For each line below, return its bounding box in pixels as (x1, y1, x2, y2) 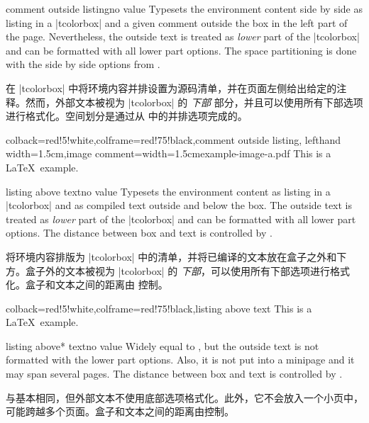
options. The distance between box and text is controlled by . (6, 225, 272, 240)
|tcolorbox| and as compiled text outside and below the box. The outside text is (6, 198, 353, 213)
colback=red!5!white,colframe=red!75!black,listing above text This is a (6, 300, 312, 315)
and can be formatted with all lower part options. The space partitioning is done (6, 43, 357, 57)
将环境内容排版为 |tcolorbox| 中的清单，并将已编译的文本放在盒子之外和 (6, 249, 337, 264)
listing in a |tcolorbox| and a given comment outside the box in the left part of (6, 15, 348, 30)
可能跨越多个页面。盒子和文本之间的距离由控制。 (6, 404, 234, 419)
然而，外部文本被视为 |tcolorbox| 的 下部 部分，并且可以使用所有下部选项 (25, 94, 363, 109)
